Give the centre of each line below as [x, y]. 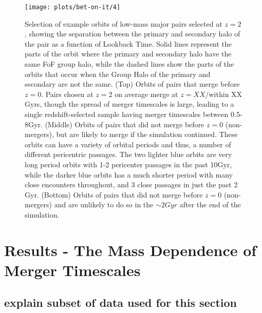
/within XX [224, 94]
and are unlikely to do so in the [104, 204]
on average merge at [146, 94]
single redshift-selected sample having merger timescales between [127, 114]
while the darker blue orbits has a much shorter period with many [129, 174]
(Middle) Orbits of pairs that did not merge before [125, 124]
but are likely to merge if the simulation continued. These [147, 134]
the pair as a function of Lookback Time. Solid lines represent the [128, 43]
